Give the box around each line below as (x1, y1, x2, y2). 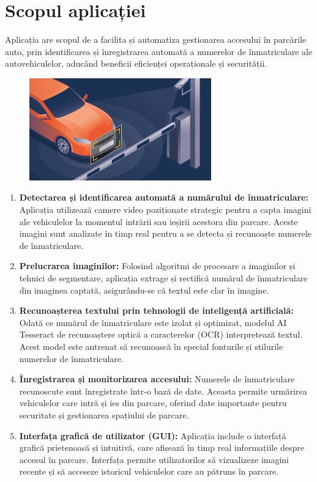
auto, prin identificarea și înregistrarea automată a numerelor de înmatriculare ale (5, 45, 313, 57)
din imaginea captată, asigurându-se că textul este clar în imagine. (19, 283, 269, 296)
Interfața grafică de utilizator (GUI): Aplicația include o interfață (19, 429, 286, 442)
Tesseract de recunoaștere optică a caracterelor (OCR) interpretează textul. (19, 328, 303, 341)
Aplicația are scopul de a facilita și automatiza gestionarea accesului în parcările (5, 33, 306, 46)
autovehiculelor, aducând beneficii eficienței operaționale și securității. (5, 57, 267, 70)
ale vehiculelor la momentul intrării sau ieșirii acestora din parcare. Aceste (19, 215, 298, 228)
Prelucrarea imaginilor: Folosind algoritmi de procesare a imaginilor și (19, 259, 296, 272)
